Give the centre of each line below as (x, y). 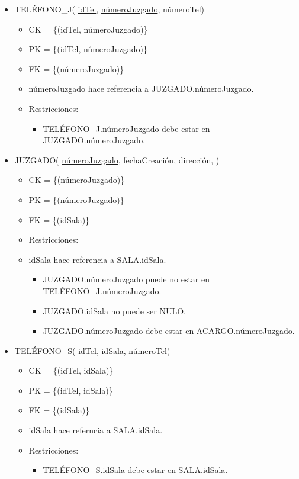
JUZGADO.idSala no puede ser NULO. (114, 311)
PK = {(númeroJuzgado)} (76, 199)
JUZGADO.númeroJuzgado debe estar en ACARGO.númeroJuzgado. (169, 331)
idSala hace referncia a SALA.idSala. (96, 430)
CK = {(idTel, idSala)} (71, 370)
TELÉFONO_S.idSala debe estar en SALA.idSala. (135, 470)
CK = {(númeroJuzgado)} (77, 180)
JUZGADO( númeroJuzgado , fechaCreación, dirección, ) (117, 160)
